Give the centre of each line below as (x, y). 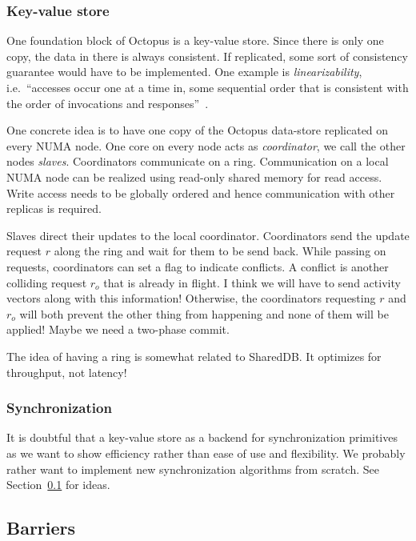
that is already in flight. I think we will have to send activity (252, 282)
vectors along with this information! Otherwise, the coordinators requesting (191, 298)
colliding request (47, 282)
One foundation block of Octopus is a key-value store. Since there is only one (195, 40)
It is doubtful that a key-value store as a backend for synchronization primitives (202, 437)
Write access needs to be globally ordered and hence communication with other (201, 192)
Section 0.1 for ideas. (58, 485)
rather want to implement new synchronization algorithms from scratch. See (193, 469)
